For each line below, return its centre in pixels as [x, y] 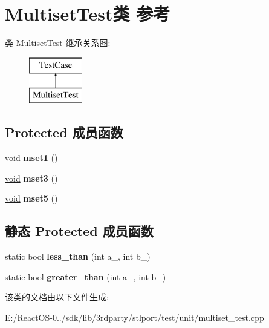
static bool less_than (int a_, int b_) [78, 256]
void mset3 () [31, 178]
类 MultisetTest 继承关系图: [58, 43]
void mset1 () [31, 158]
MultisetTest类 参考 [88, 14]
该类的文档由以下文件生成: [57, 297]
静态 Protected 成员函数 [79, 231]
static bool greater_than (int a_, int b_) [86, 276]
